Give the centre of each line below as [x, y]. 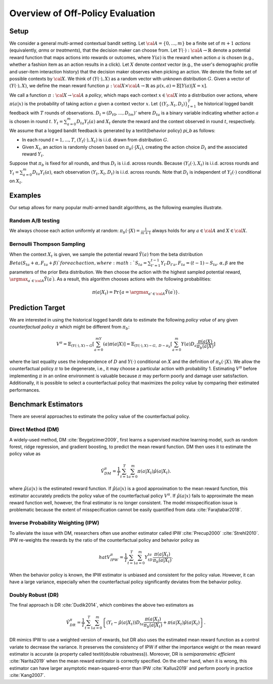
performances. [25, 390]
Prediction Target [37, 308]
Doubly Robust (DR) [34, 595]
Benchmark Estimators [46, 404]
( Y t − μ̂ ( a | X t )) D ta [125, 623]
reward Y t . [33, 154]
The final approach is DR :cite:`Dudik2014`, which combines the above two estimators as [102, 605]
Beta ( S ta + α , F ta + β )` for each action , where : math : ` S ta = [78, 264]
